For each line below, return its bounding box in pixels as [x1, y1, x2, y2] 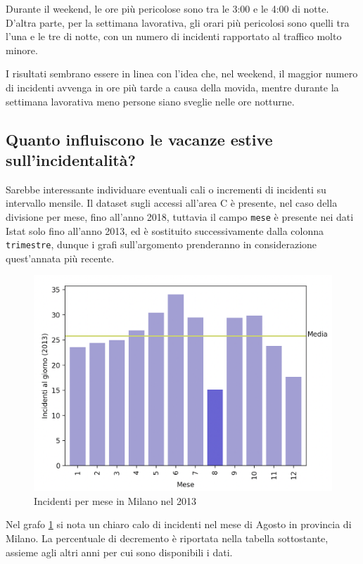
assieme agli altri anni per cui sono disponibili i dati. [6, 544, 233, 559]
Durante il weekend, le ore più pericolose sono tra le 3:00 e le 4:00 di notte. [6, 1, 329, 15]
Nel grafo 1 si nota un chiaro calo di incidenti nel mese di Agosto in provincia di [6, 517, 352, 532]
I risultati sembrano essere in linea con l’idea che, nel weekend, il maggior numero [6, 66, 358, 81]
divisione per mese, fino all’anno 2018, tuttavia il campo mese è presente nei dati [6, 209, 354, 224]
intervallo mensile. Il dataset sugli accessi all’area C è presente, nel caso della [6, 196, 338, 210]
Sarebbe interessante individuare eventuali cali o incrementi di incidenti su [6, 181, 326, 196]
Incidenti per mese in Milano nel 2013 [34, 493, 197, 508]
